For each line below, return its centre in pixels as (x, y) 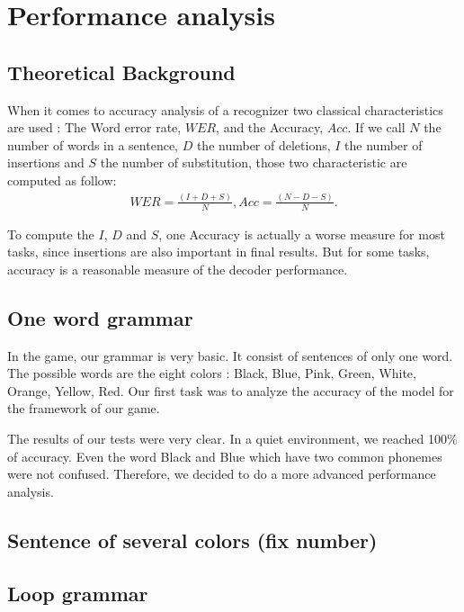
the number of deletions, (263, 144)
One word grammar (100, 317)
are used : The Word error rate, (94, 127)
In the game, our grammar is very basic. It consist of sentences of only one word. (230, 355)
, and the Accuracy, (270, 127)
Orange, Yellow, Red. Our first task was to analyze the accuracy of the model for (231, 390)
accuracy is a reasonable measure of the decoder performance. (178, 269)
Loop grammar (78, 593)
